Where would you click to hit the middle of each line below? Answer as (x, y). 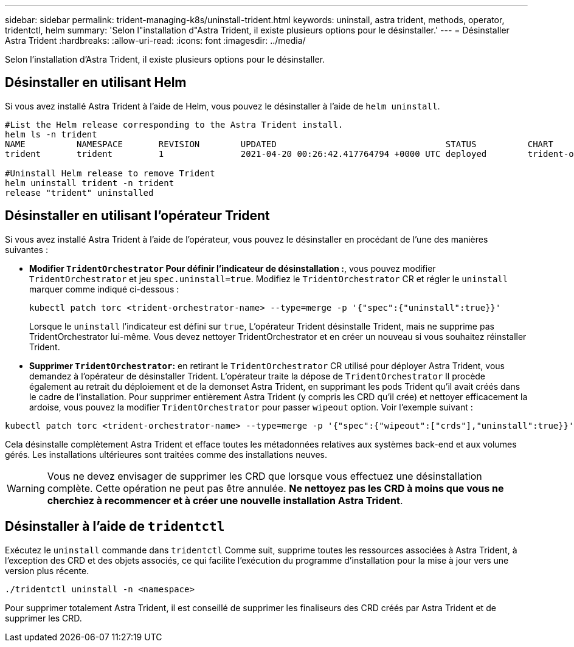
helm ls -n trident (51, 134)
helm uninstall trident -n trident (90, 183)
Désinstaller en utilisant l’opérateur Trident (137, 216)
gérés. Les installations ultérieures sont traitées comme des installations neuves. (166, 454)
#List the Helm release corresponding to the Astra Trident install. (174, 124)
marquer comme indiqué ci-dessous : (104, 289)
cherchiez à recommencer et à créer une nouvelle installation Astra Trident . (225, 500)
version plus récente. (47, 570)
